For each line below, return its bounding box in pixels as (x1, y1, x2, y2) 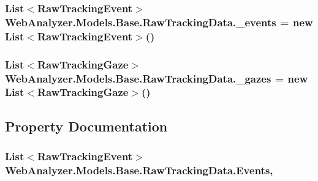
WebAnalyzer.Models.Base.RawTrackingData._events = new (5, 14, 313, 29)
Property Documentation (5, 116, 168, 135)
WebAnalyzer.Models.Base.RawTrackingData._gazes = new (5, 70, 308, 86)
